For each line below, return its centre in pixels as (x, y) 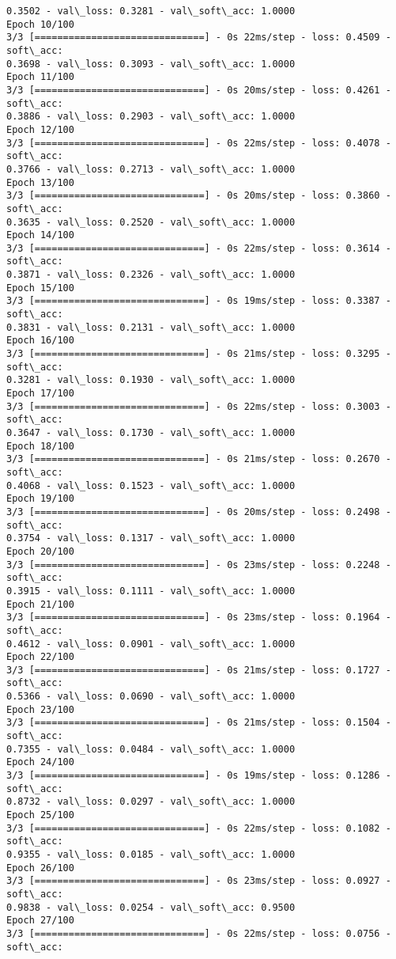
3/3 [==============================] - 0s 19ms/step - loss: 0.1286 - (199, 776)
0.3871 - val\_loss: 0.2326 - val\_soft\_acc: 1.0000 (151, 275)
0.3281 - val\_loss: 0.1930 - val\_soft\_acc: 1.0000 (151, 380)
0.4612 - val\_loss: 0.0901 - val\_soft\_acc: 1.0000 (151, 644)
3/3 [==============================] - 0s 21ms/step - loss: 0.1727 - (199, 670)
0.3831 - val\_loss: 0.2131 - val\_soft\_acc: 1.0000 (151, 327)
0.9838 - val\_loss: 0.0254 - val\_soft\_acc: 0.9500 (151, 907)
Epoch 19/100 (40, 499)
